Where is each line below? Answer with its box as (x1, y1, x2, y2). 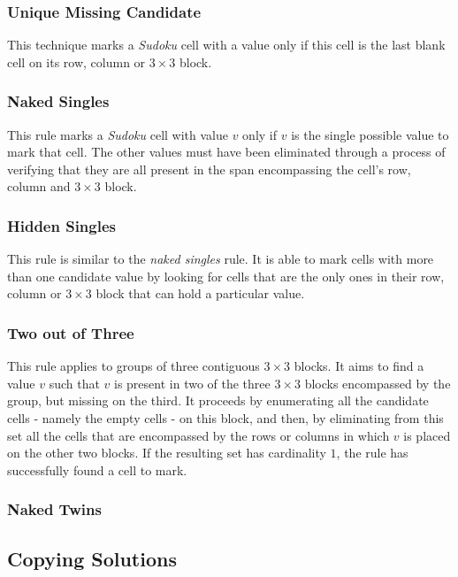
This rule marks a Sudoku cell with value (7, 125, 228, 143)
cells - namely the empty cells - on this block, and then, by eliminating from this (7, 409, 444, 427)
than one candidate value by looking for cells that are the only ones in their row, (7, 266, 445, 285)
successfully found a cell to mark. (7, 460, 187, 479)
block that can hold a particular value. (95, 284, 305, 303)
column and (7, 177, 71, 196)
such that (49, 373, 100, 392)
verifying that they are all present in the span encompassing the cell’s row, (7, 159, 411, 178)
